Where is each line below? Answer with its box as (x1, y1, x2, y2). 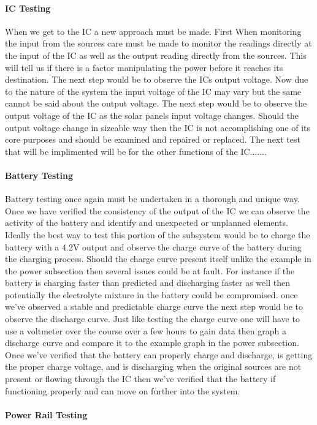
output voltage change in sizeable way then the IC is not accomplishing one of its (5, 121, 311, 134)
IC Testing (5, 1, 51, 14)
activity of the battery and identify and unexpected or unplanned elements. (5, 216, 288, 229)
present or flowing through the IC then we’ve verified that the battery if (5, 372, 276, 385)
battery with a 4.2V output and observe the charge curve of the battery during (5, 240, 302, 253)
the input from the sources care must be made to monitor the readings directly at (5, 37, 312, 50)
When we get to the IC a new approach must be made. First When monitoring (5, 24, 302, 37)
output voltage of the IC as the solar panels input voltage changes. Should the (5, 108, 299, 121)
